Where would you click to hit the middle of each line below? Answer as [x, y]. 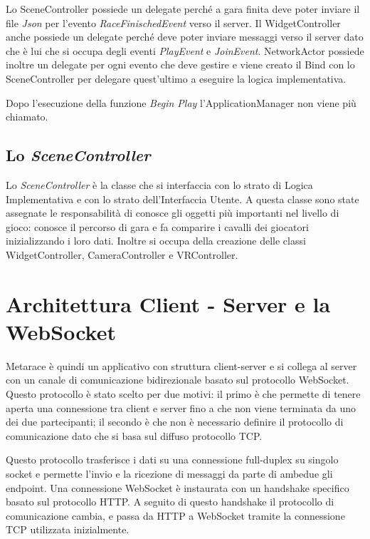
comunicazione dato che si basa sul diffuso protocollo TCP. [134, 435]
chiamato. [27, 117]
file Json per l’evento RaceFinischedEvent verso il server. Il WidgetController [173, 22]
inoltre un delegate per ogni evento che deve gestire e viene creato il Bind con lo [180, 65]
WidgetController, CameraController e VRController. [122, 254]
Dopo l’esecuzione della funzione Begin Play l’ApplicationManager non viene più [181, 102]
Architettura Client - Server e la [168, 303]
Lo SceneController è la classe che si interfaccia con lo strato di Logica [159, 184]
